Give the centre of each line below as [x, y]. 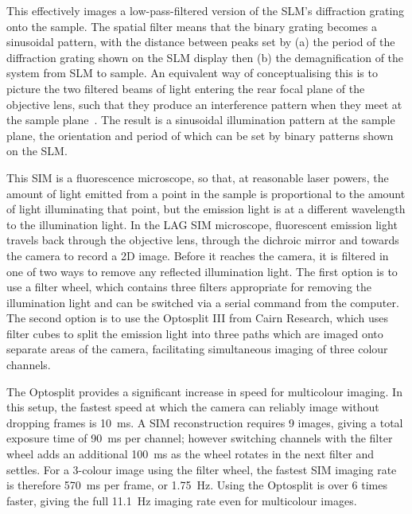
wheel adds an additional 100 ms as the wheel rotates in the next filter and [190, 454]
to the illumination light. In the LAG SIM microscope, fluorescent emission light [202, 224]
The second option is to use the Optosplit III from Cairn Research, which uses [197, 318]
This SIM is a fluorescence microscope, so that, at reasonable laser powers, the [198, 177]
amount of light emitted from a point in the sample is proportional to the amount [206, 193]
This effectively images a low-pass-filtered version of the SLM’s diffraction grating [206, 10]
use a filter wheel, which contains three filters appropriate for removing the [189, 287]
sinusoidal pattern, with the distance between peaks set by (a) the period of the [201, 42]
